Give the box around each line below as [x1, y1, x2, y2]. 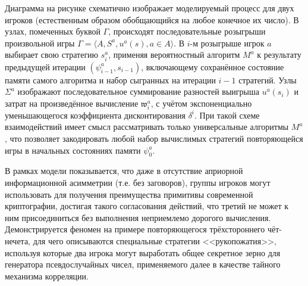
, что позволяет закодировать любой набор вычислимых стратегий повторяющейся [5, 132, 303, 145]
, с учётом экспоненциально [150, 97, 252, 109]
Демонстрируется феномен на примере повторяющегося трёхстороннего [5, 223, 265, 235]
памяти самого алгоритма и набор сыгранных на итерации [5, 73, 216, 86]
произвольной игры [5, 36, 75, 49]
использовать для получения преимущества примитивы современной [5, 188, 253, 200]
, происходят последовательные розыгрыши [108, 25, 266, 38]
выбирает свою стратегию [5, 48, 99, 61]
